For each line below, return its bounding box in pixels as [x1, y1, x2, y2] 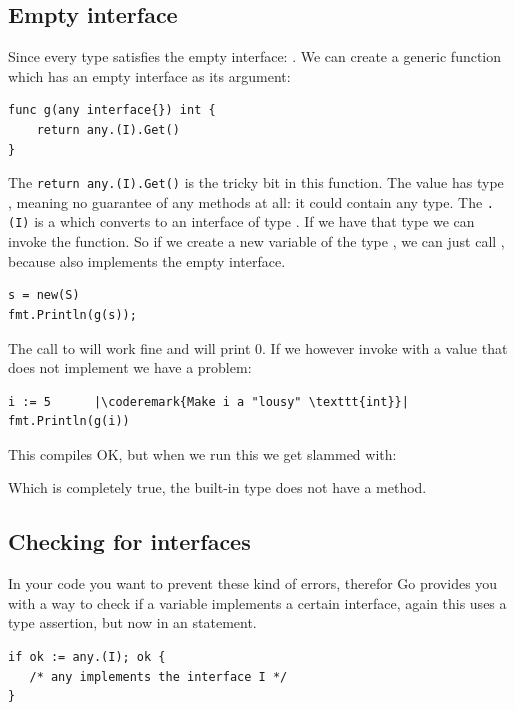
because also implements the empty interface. [8, 250, 286, 271]
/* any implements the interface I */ [29, 669, 288, 684]
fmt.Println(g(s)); [8, 307, 137, 322]
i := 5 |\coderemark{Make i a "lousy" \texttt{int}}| [8, 394, 409, 409]
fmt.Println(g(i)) [8, 414, 130, 429]
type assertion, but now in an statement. [8, 612, 257, 633]
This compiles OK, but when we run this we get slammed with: [8, 443, 397, 464]
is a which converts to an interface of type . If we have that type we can [34, 211, 475, 232]
